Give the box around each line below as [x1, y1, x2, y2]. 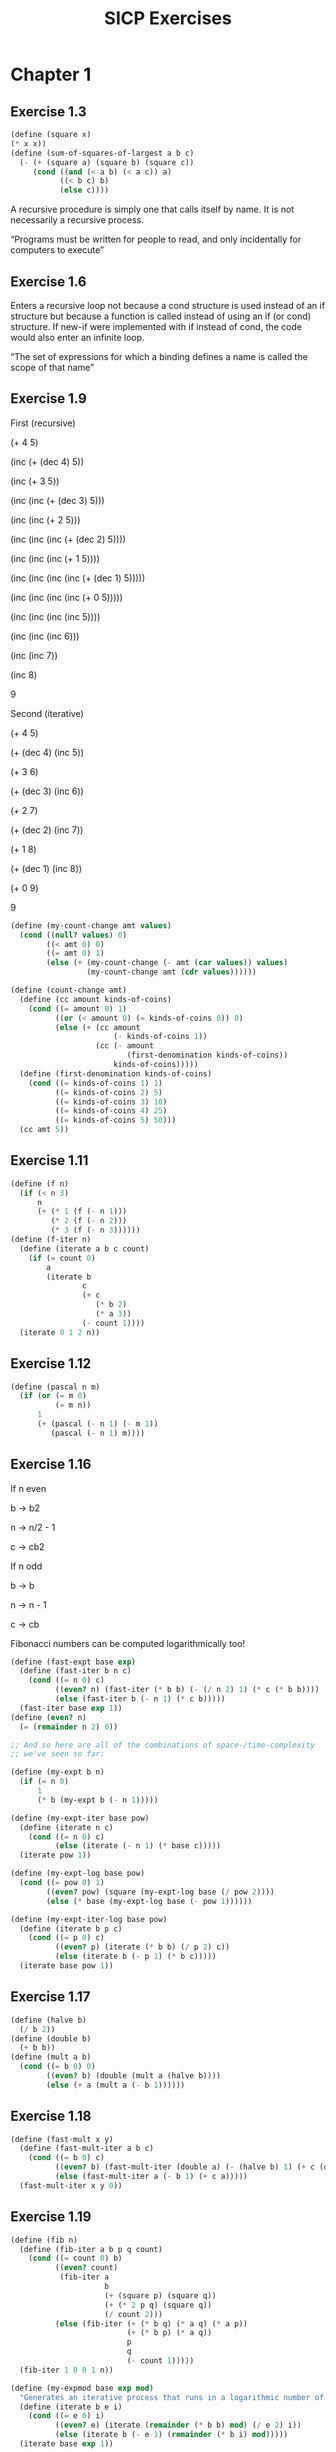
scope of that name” [10, 361, 95, 373]
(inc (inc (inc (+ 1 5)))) [10, 552, 100, 564]
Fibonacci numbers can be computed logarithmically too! [10, 1637, 246, 1649]
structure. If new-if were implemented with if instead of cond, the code [10, 320, 303, 332]
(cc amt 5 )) [19, 1125, 70, 1135]
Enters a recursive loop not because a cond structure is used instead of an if [10, 299, 326, 311]
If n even [10, 1482, 47, 1494]
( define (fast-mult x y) [10, 2134, 114, 2144]
